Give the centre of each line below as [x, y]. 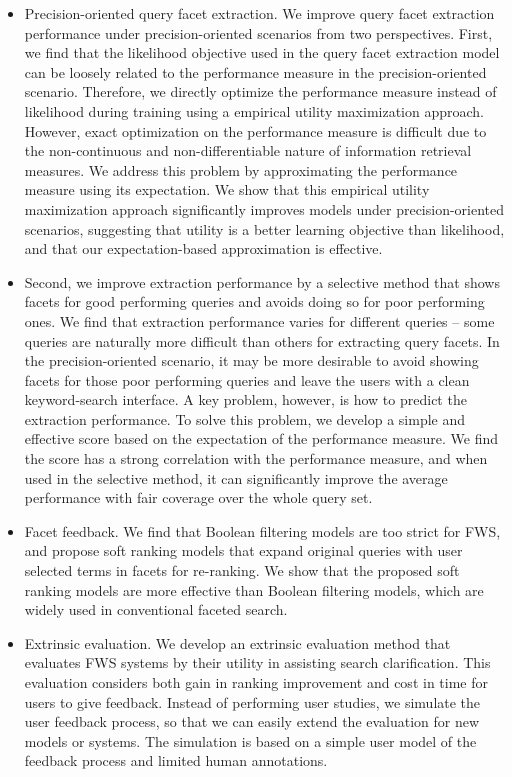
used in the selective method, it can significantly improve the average [236, 477]
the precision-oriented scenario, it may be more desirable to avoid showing [251, 360]
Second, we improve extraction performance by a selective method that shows [262, 281]
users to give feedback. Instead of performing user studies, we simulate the [252, 701]
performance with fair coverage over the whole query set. [198, 497]
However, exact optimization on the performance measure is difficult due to [255, 130]
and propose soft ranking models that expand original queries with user [243, 550]
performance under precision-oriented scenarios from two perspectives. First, [258, 32]
